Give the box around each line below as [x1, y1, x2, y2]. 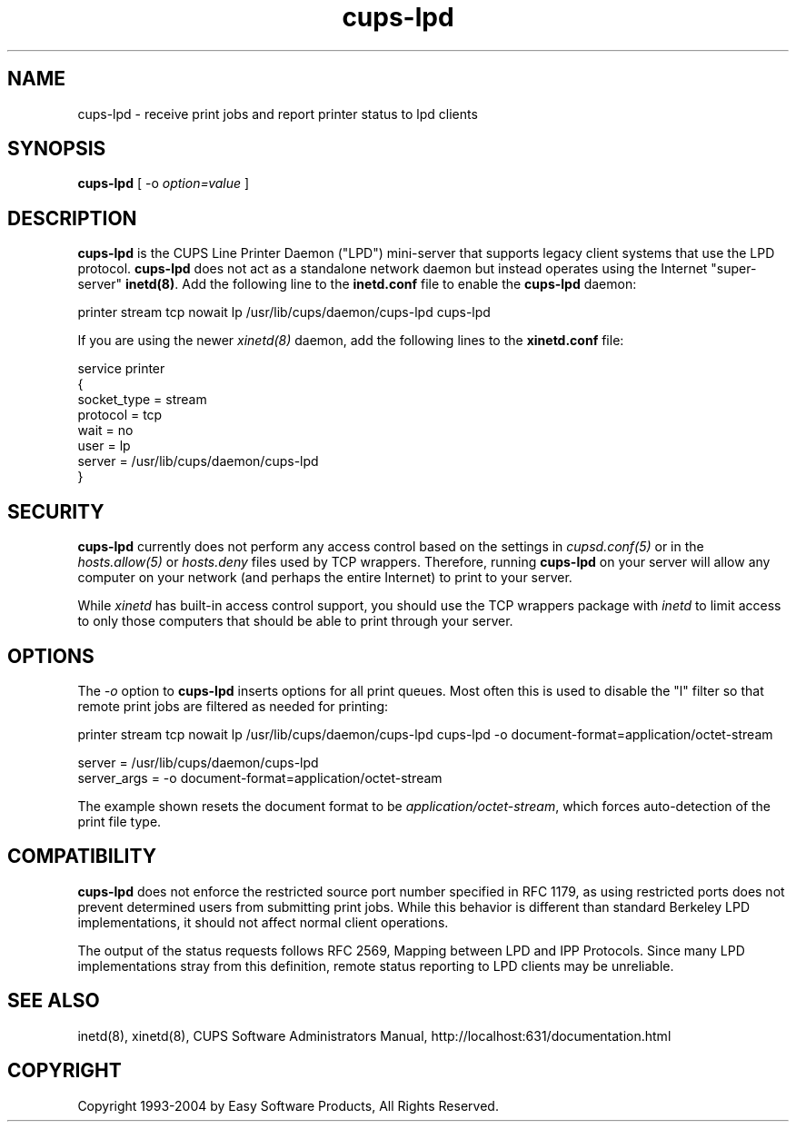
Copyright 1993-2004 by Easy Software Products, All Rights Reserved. [77, 1097, 499, 1114]
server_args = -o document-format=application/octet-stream [77, 769, 443, 786]
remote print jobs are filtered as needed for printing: [77, 698, 389, 714]
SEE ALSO [7, 989, 100, 1013]
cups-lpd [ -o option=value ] [77, 175, 250, 192]
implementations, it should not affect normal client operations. [77, 914, 449, 930]
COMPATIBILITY [7, 845, 156, 868]
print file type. [77, 813, 162, 829]
